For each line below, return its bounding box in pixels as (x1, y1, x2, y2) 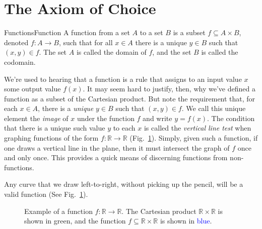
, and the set (152, 47, 191, 57)
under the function (77, 112, 135, 123)
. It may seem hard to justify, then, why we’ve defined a (83, 83, 255, 94)
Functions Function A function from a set (4, 27, 130, 38)
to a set (140, 27, 163, 38)
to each (113, 123, 136, 133)
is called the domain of (76, 47, 147, 57)
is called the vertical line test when (144, 123, 251, 133)
